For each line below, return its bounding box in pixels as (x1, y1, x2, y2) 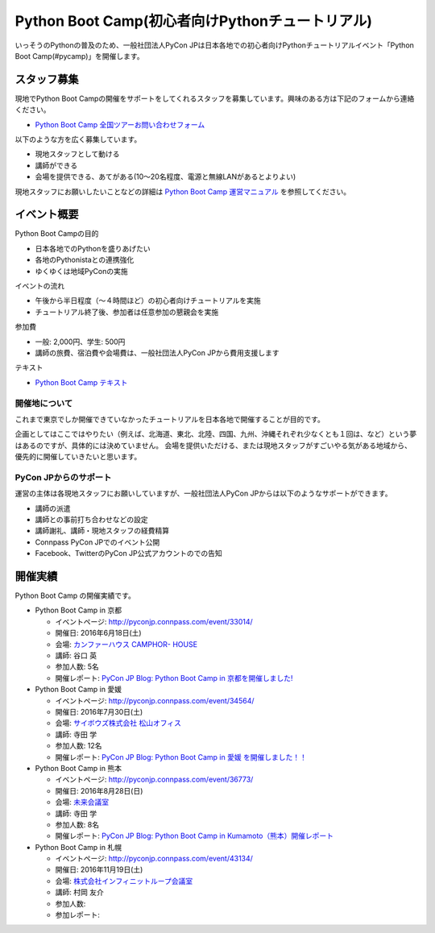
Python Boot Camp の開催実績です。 (14, 591, 136, 600)
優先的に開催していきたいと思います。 (14, 452, 142, 462)
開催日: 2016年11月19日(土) (55, 865, 143, 874)
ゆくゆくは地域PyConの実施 (35, 266, 128, 276)
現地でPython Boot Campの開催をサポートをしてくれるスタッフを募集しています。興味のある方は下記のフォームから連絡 (14, 93, 415, 103)
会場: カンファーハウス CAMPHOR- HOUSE (55, 639, 197, 649)
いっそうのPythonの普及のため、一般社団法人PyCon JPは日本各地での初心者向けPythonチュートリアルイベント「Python (14, 40, 415, 50)
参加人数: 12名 (55, 741, 102, 751)
